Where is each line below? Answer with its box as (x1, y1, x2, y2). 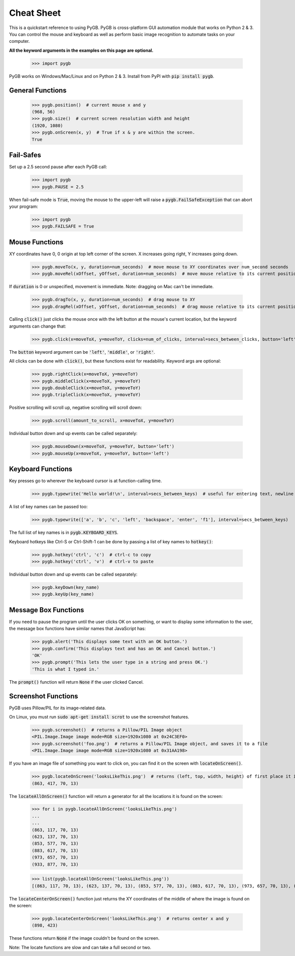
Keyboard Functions (9, 465, 73, 473)
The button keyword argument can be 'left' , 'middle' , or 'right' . (9, 349, 155, 355)
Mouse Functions (9, 238, 63, 246)
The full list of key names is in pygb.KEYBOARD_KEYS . (9, 529, 118, 535)
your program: (9, 203, 38, 209)
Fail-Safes (9, 151, 41, 160)
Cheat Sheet (9, 7, 61, 18)
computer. (9, 38, 30, 44)
